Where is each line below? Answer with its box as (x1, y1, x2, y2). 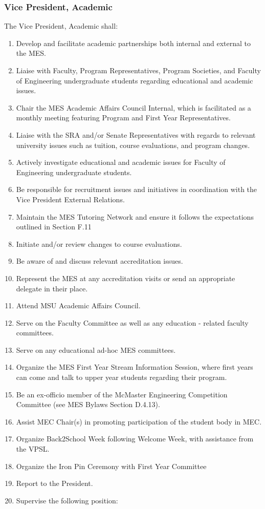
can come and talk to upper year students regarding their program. (16, 372, 227, 383)
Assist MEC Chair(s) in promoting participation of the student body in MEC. (16, 416, 262, 427)
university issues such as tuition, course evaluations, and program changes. (16, 139, 250, 150)
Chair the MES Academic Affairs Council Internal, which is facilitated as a (16, 102, 251, 113)
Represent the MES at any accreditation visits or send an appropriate (16, 272, 235, 283)
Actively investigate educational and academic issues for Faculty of (16, 157, 226, 167)
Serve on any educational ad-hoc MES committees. (16, 344, 176, 355)
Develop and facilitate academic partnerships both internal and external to (16, 37, 251, 48)
